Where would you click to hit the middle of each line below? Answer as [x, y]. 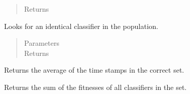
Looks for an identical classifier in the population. [81, 26]
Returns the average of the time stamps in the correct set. [94, 70]
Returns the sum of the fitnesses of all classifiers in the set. [96, 87]
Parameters [42, 43]
